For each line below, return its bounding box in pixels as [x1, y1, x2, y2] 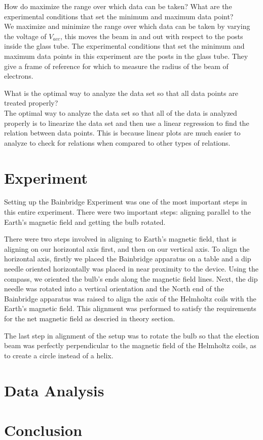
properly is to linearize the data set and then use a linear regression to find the [4, 117, 249, 128]
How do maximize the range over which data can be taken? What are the [4, 1, 232, 11]
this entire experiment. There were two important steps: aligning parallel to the [4, 207, 251, 217]
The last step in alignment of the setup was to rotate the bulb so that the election [4, 330, 259, 341]
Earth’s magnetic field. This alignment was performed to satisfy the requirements [4, 303, 256, 314]
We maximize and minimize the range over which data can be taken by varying [4, 21, 250, 31]
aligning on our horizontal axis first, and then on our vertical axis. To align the [4, 243, 250, 254]
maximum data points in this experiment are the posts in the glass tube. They [4, 50, 248, 61]
